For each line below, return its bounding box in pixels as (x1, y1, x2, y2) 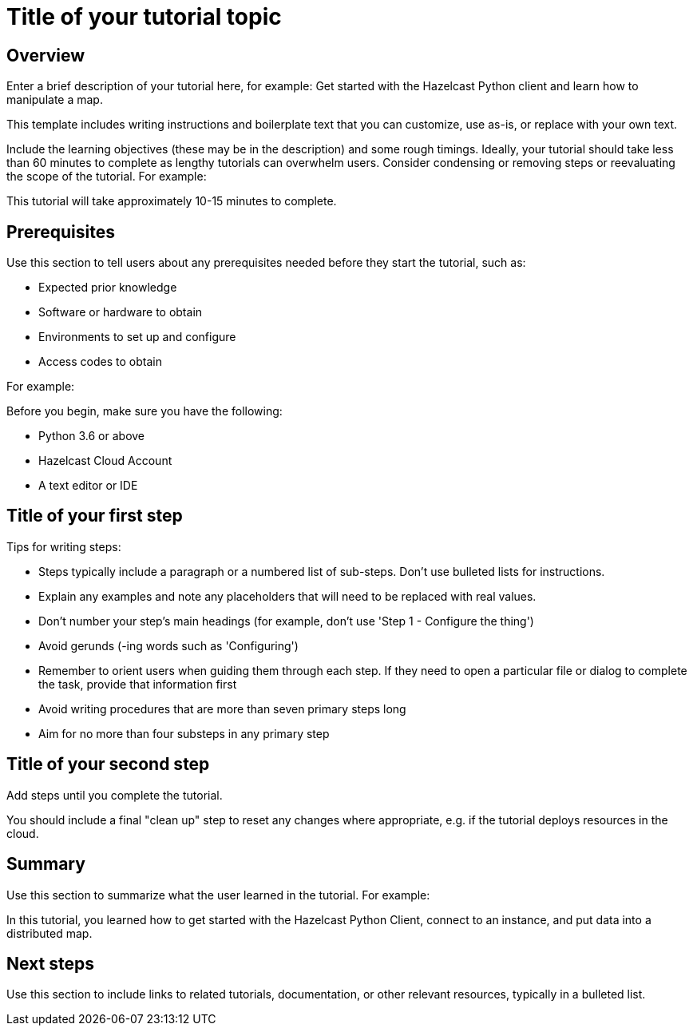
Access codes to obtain (38, 355, 162, 369)
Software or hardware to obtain (38, 305, 203, 320)
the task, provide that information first (38, 677, 237, 691)
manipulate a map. (6, 93, 103, 107)
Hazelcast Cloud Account (38, 454, 172, 468)
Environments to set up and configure (38, 330, 236, 344)
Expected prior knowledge (38, 280, 177, 295)
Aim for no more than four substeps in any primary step (38, 726, 330, 740)
